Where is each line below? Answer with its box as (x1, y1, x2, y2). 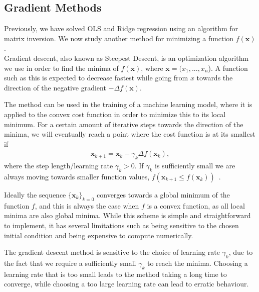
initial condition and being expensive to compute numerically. (4, 230, 193, 240)
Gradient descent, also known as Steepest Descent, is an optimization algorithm (4, 52, 249, 63)
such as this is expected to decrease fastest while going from (4, 72, 188, 83)
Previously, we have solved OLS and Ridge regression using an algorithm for (4, 23, 238, 34)
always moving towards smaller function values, (4, 171, 150, 181)
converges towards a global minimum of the (97, 189, 230, 200)
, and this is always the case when (35, 200, 139, 211)
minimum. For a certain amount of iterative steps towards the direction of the (4, 119, 243, 129)
